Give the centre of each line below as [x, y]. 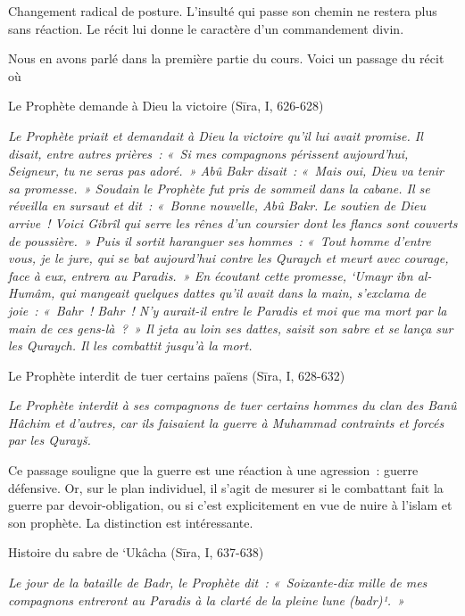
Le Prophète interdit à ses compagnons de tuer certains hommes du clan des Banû [232, 405]
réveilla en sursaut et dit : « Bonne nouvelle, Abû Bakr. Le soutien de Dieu [217, 205]
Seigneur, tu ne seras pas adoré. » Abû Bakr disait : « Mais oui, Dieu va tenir [226, 171]
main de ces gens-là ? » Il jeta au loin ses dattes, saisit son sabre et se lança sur [231, 328]
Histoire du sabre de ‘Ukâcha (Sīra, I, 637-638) [136, 552]
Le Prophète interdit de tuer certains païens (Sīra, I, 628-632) [177, 375]
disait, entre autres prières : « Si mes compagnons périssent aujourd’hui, [208, 153]
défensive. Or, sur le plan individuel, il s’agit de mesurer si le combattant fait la [226, 487]
